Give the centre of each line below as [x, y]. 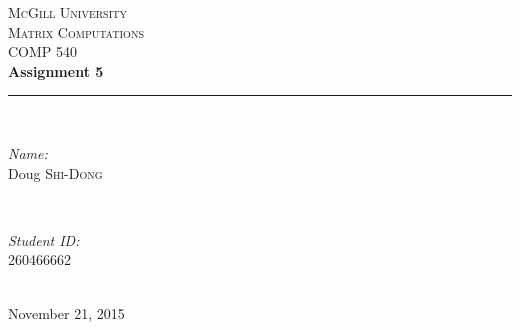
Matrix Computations [76, 31]
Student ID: [44, 239]
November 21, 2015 [66, 312]
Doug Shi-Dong [55, 172]
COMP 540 [43, 51]
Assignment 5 [56, 70]
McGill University [67, 12]
